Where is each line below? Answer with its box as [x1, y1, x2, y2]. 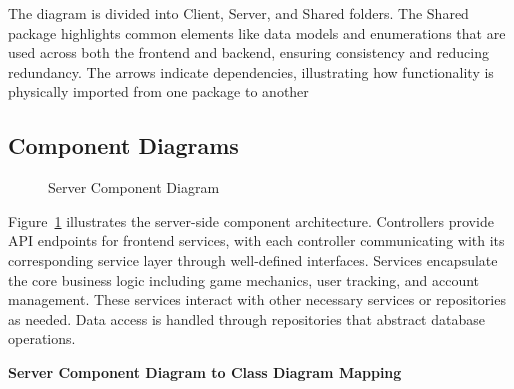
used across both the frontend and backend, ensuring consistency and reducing [8, 42, 489, 63]
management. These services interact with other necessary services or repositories [8, 289, 506, 310]
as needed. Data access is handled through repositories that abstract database [8, 308, 485, 329]
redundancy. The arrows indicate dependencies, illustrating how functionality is [8, 61, 494, 82]
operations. [8, 328, 76, 349]
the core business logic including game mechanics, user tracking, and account [8, 269, 480, 290]
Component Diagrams [8, 130, 239, 161]
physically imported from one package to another [8, 81, 309, 102]
